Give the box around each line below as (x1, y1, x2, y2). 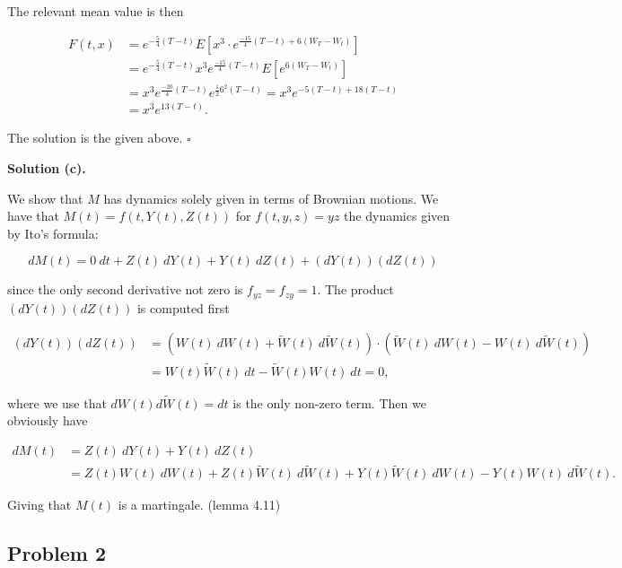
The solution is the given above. (7, 128, 183, 147)
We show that (7, 188, 83, 207)
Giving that (7, 495, 72, 514)
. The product (317, 280, 394, 299)
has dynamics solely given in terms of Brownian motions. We (103, 188, 439, 207)
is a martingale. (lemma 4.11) (118, 495, 281, 514)
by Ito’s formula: (7, 223, 99, 242)
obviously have (7, 411, 88, 430)
